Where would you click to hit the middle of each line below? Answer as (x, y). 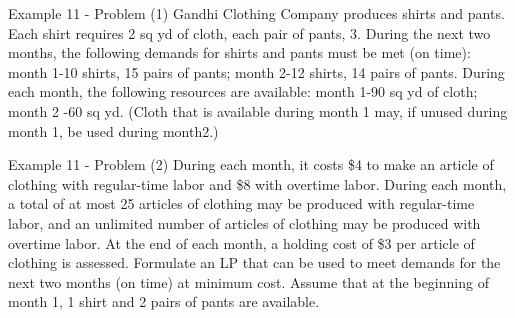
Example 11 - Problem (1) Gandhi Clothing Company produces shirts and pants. (256, 13)
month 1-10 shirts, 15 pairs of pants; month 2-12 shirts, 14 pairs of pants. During (256, 71)
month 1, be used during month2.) (113, 130)
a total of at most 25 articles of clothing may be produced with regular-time (241, 203)
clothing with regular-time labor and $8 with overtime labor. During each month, (257, 183)
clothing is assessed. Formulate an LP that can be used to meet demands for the (254, 262)
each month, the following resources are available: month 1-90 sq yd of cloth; (243, 91)
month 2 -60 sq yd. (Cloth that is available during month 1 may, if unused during (258, 110)
